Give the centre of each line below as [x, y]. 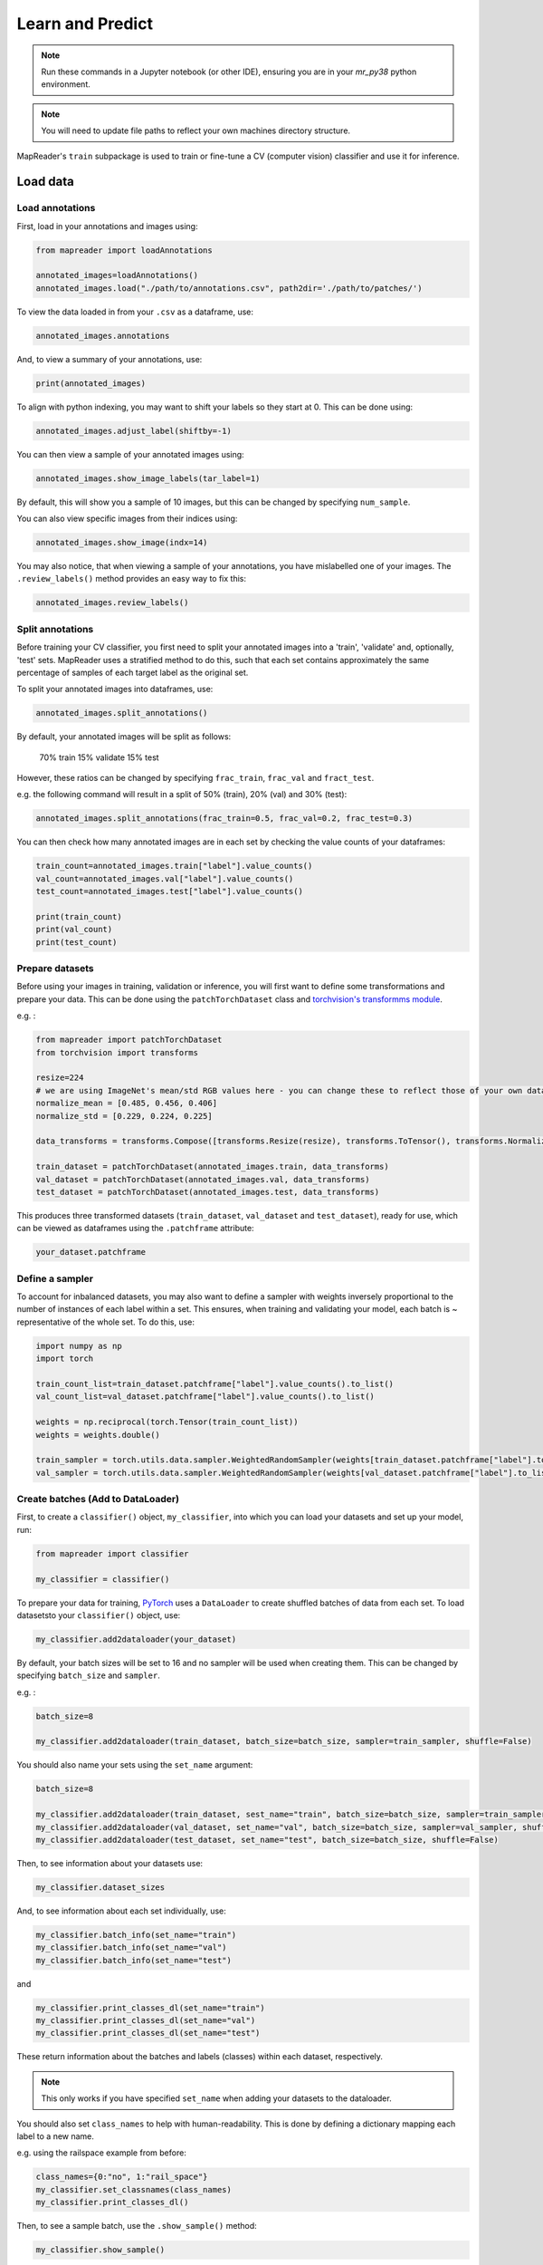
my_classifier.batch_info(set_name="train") [136, 1935]
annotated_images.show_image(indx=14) [122, 543]
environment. [66, 84]
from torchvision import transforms [117, 1052]
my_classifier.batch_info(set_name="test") [134, 1960]
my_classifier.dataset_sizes [100, 1887]
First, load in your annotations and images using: [107, 226]
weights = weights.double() [98, 1435]
